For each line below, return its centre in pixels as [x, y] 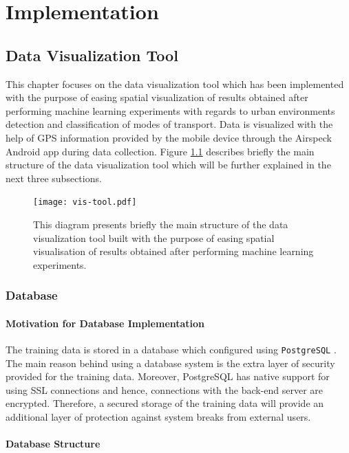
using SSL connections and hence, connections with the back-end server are [165, 389]
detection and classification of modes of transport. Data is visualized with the [169, 124]
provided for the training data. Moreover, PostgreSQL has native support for [168, 376]
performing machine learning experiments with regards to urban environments [170, 110]
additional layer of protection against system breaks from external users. [158, 417]
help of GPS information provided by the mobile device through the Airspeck [169, 137]
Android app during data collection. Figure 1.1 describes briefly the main [160, 151]
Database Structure [53, 444]
